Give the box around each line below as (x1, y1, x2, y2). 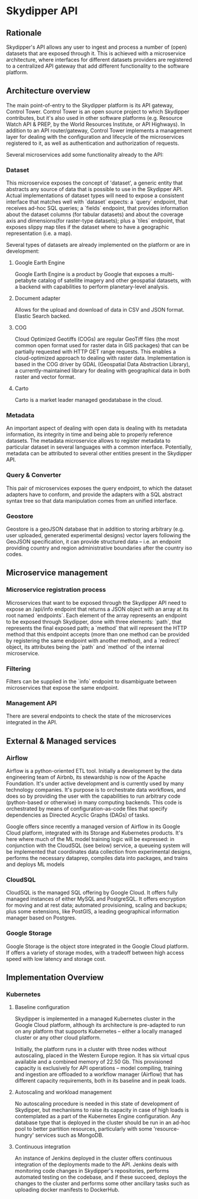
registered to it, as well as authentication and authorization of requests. (6, 139, 180, 147)
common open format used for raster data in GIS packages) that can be (14, 342, 189, 349)
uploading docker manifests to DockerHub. (14, 1186, 120, 1194)
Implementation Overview (6, 972, 104, 982)
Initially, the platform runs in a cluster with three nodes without (14, 1046, 167, 1053)
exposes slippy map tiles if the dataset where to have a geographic (6, 224, 170, 231)
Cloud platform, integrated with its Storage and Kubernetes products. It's (6, 829, 183, 836)
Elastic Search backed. (14, 313, 71, 320)
